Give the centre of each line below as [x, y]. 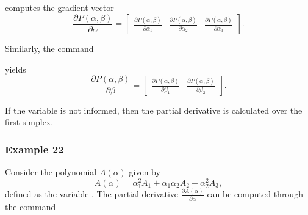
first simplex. [29, 122]
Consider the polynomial [51, 172]
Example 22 [34, 149]
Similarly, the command [49, 49]
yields [16, 69]
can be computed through [255, 194]
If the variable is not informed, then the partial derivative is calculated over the [154, 110]
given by [145, 172]
